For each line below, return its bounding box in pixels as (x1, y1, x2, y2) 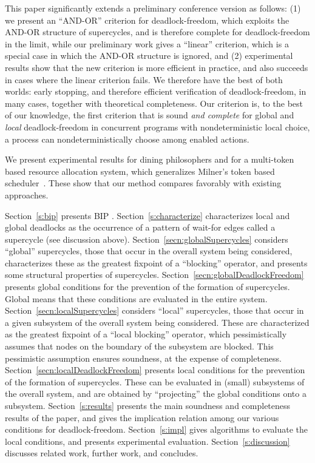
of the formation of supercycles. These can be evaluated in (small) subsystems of (5, 375, 305, 388)
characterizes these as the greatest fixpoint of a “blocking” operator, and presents (5, 256, 308, 269)
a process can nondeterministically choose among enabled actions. (5, 132, 249, 145)
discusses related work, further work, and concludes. (5, 447, 198, 459)
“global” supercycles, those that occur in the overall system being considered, (5, 245, 293, 257)
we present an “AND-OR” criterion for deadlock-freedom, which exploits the (5, 13, 290, 26)
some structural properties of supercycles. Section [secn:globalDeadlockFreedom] (5, 268, 304, 281)
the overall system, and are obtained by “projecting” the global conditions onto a (5, 387, 307, 400)
